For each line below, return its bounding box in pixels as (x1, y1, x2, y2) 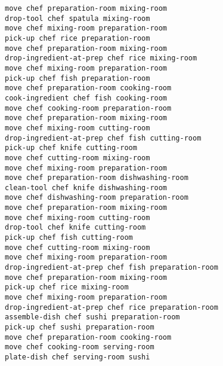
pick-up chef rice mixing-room (5, 283, 129, 292)
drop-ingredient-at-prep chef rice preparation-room (5, 303, 218, 312)
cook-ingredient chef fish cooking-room (5, 93, 168, 102)
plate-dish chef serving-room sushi (5, 352, 150, 361)
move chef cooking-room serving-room (5, 343, 154, 352)
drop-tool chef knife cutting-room (5, 223, 146, 232)
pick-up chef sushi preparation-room (5, 323, 154, 331)
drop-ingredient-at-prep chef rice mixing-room (5, 54, 197, 63)
